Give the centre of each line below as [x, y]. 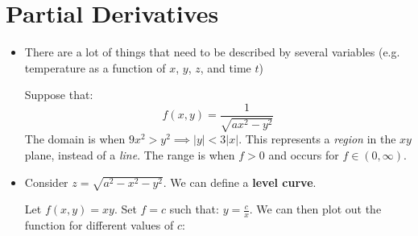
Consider [46, 182]
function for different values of [99, 225]
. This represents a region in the [317, 139]
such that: [194, 209]
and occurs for [304, 154]
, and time [226, 67]
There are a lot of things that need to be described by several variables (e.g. [212, 52]
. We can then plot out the [315, 209]
